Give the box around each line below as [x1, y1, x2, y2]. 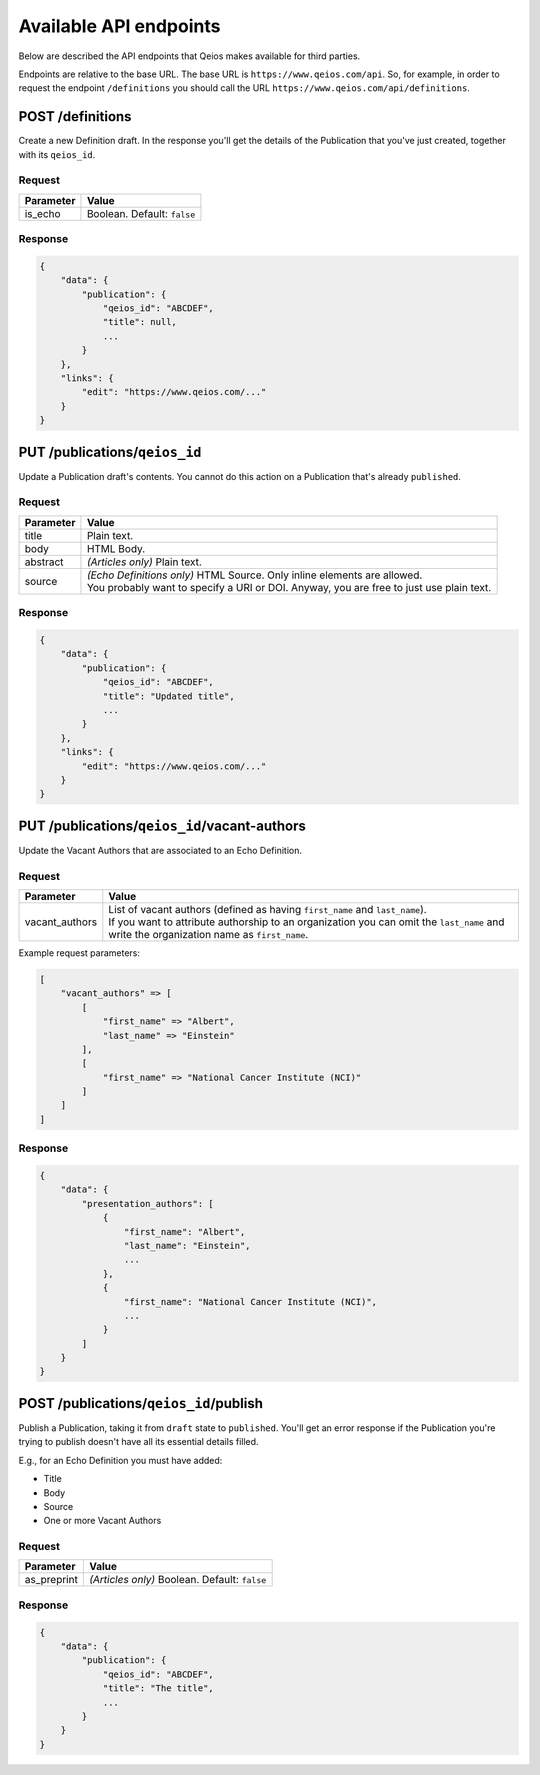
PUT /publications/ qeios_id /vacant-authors [18, 817, 307, 834]
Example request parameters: [18, 946, 140, 959]
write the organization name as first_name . [108, 927, 309, 941]
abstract [24, 555, 64, 569]
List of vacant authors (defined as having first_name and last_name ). [108, 902, 427, 916]
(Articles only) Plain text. [86, 555, 202, 569]
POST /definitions [18, 108, 132, 125]
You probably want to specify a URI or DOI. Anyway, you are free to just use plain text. [86, 580, 492, 594]
